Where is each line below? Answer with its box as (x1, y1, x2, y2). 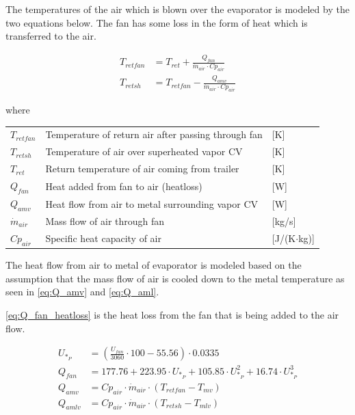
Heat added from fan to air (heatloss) (45, 178, 202, 193)
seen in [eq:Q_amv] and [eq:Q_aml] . (5, 284, 159, 299)
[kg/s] (272, 214, 296, 228)
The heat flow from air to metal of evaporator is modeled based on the (5, 258, 302, 272)
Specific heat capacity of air (45, 231, 162, 245)
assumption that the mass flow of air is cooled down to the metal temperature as (5, 271, 345, 285)
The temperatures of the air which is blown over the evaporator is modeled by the (5, 2, 350, 16)
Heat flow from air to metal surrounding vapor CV (45, 196, 259, 211)
